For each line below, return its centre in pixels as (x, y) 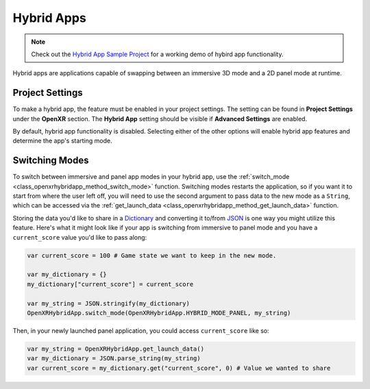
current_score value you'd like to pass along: (80, 237)
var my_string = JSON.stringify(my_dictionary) (108, 303)
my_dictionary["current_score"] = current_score (110, 284)
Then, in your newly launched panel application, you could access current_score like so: (141, 330)
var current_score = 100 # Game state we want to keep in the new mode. (152, 255)
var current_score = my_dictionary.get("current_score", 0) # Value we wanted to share (179, 368)
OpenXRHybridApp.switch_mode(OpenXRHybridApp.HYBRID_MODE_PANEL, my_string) (159, 313)
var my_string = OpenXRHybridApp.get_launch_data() (116, 349)
